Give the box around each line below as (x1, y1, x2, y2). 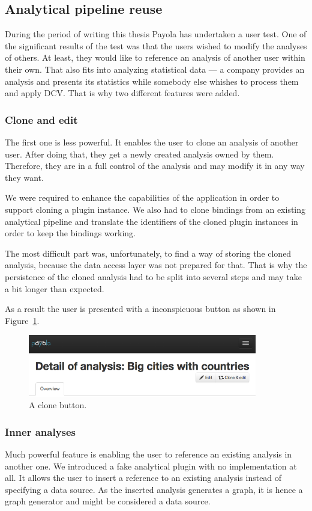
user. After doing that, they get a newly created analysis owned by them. (5, 147, 274, 160)
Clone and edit (5, 112, 78, 127)
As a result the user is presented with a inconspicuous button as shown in (5, 302, 276, 315)
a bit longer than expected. (5, 282, 104, 295)
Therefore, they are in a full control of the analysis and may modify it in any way (5, 159, 305, 172)
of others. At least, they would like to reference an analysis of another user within (5, 51, 305, 64)
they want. (5, 171, 44, 183)
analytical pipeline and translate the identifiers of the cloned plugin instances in (5, 215, 298, 227)
